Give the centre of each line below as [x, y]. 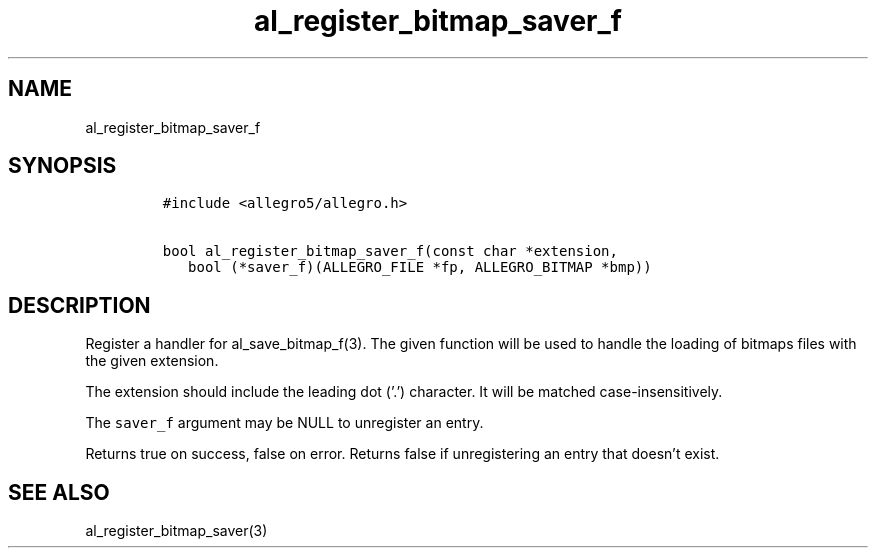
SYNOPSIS [62, 166]
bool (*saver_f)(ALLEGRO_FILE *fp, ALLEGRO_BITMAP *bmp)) [420, 267]
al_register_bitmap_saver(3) [176, 531]
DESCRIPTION [79, 305]
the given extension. [152, 361]
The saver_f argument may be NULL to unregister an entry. [284, 423]
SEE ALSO [59, 492]
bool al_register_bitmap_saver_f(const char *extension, [390, 251]
